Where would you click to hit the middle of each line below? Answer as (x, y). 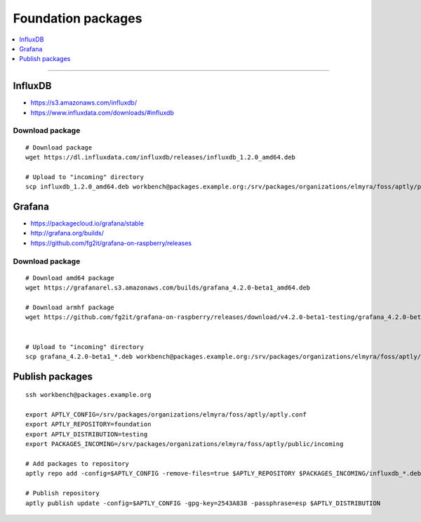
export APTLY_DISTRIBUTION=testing (87, 434)
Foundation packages (78, 18)
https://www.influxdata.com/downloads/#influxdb (102, 112)
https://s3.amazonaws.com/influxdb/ (83, 103)
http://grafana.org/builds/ (67, 233)
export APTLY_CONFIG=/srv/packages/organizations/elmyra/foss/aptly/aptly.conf (166, 415)
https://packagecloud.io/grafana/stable (87, 223)
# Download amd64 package (70, 278)
